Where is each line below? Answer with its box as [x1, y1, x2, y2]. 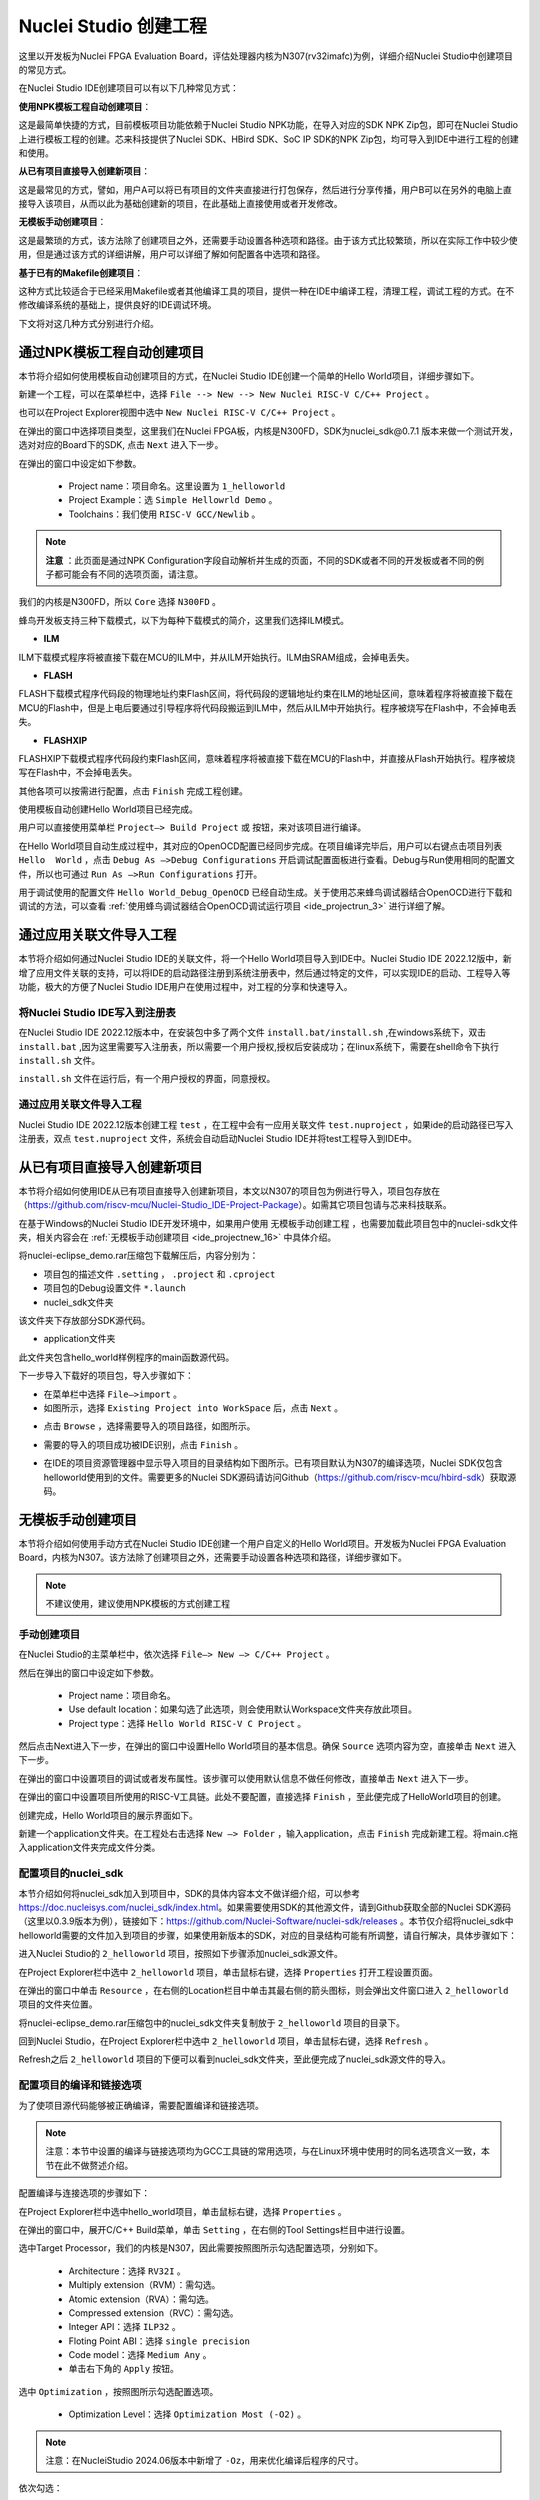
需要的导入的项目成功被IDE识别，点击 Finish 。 [43, 1438, 244, 1450]
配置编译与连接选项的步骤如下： [18, 2187, 150, 2199]
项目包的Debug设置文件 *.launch [43, 1282, 187, 1294]
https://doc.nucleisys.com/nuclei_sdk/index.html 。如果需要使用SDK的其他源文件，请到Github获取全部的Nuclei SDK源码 [18, 1901, 512, 1913]
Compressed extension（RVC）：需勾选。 [68, 2306, 239, 2319]
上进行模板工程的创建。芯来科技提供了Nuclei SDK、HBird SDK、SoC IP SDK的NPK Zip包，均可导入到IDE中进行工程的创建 [18, 133, 519, 145]
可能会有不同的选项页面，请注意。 [62, 568, 204, 580]
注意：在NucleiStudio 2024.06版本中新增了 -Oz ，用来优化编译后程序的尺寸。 [45, 2455, 364, 2467]
